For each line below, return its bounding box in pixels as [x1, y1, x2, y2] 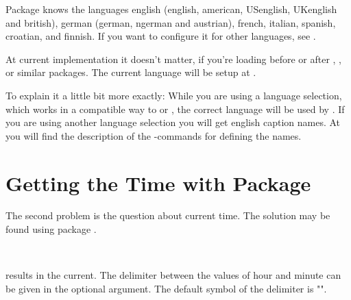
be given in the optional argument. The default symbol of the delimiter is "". [5, 281, 327, 295]
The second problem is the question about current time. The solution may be [5, 208, 330, 223]
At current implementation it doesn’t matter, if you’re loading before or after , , [5, 51, 341, 66]
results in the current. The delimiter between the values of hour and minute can [5, 268, 341, 282]
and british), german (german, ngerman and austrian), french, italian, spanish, [5, 15, 336, 29]
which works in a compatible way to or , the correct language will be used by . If [5, 101, 345, 116]
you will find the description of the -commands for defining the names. [5, 128, 302, 142]
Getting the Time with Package [5, 168, 311, 197]
